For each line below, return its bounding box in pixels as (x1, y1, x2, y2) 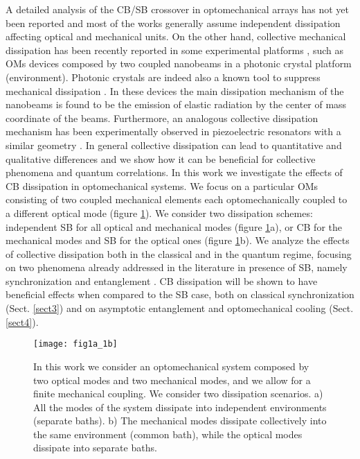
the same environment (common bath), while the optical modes (33, 426, 303, 441)
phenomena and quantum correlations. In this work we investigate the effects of (6, 165, 343, 180)
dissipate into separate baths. (33, 440, 157, 455)
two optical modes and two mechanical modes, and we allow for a (33, 372, 311, 387)
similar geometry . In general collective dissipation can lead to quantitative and (6, 137, 342, 152)
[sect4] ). (6, 314, 39, 329)
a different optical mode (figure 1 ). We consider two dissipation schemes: (6, 205, 313, 220)
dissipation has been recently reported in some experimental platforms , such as (6, 42, 343, 57)
